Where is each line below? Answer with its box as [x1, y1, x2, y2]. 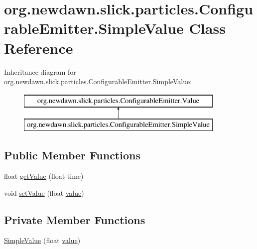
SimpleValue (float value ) [4, 235, 81, 246]
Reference [4, 37, 73, 58]
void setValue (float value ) [4, 187, 84, 198]
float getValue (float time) [4, 171, 84, 181]
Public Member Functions [4, 147, 140, 163]
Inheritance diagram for [4, 66, 76, 77]
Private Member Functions [4, 212, 145, 227]
